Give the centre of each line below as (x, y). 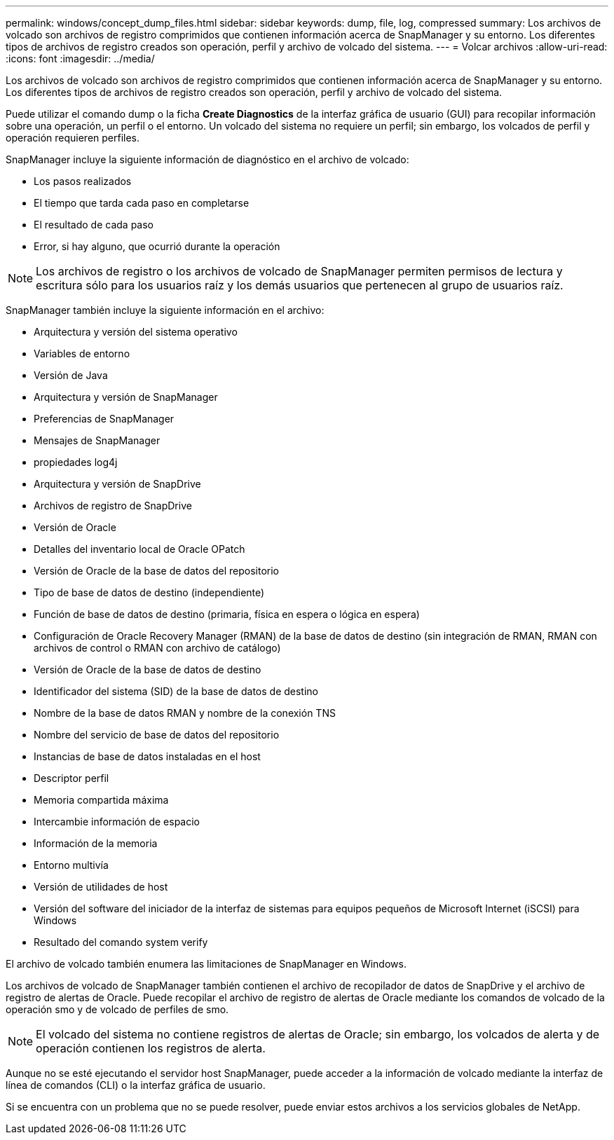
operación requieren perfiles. (73, 138)
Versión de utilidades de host (101, 887)
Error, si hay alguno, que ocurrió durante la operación (157, 246)
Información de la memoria (96, 843)
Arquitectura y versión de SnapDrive (117, 484)
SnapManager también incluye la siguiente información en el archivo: (165, 310)
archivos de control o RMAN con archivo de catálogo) (157, 648)
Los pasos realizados (83, 181)
